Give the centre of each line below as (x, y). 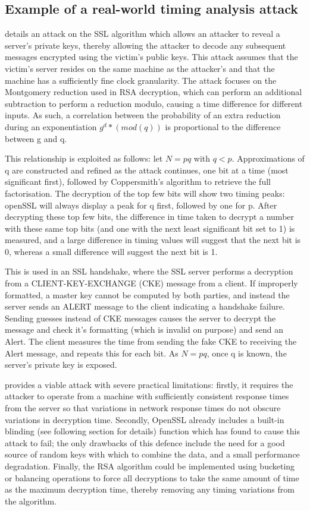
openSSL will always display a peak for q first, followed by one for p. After (141, 205)
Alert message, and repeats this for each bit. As (92, 353)
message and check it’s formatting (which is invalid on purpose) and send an (144, 329)
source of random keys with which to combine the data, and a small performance (152, 454)
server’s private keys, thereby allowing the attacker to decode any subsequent (145, 45)
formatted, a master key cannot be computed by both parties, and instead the (147, 294)
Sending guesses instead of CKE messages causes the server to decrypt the (140, 318)
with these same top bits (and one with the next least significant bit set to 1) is (150, 228)
